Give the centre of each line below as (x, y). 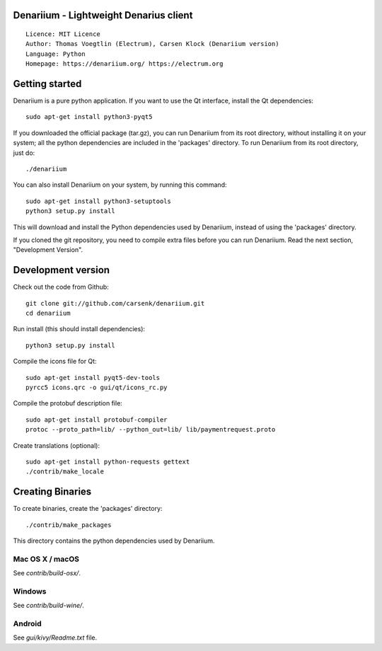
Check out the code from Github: (61, 287)
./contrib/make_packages (69, 525)
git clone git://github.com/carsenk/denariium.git (115, 303)
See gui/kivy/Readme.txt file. (55, 638)
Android (27, 624)
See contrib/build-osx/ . (47, 573)
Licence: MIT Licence (63, 34)
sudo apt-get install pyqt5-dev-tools (93, 378)
